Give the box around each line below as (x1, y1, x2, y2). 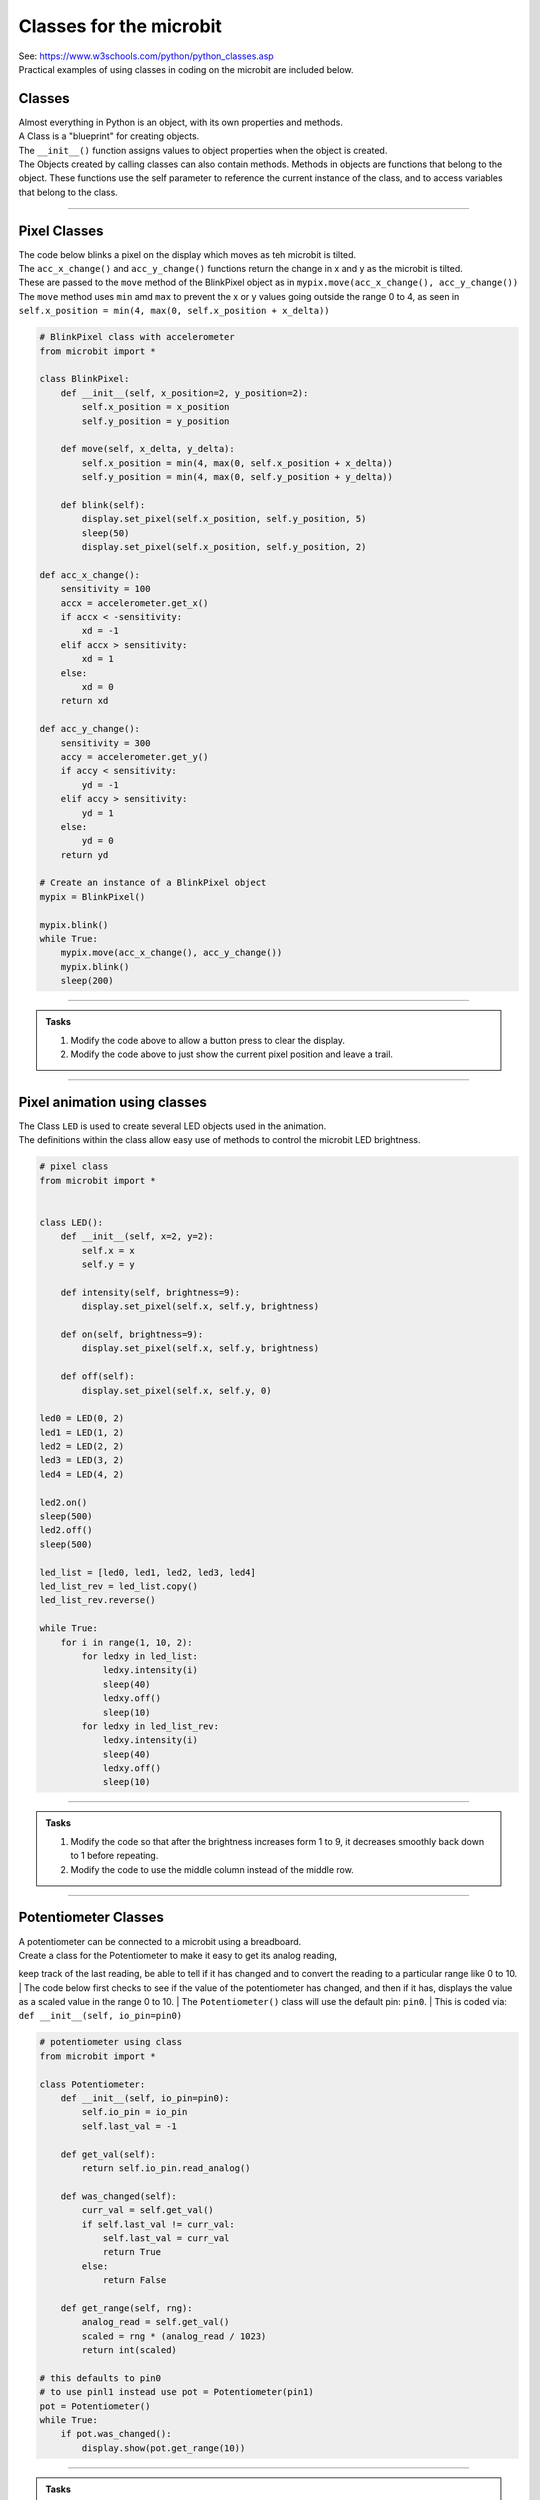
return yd (60, 849, 109, 860)
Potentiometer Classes (18, 1909, 165, 1926)
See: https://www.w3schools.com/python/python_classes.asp (18, 50, 274, 62)
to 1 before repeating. (70, 1850, 159, 1862)
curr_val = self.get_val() (81, 2205, 214, 2216)
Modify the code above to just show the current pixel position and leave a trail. (70, 1048, 394, 1060)
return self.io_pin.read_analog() (81, 2162, 251, 2174)
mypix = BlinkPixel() (39, 891, 146, 902)
